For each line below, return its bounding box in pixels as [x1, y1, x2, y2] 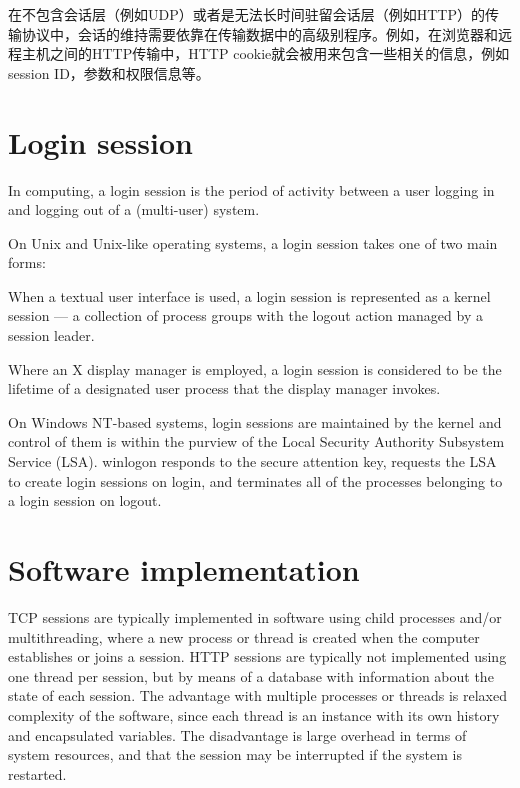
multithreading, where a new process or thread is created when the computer [8, 626, 480, 647]
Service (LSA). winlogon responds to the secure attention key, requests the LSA [8, 451, 497, 472]
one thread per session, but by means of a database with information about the [8, 665, 494, 686]
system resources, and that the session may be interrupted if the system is [8, 744, 462, 765]
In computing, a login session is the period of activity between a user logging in [8, 179, 495, 200]
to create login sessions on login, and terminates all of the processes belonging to [8, 470, 503, 491]
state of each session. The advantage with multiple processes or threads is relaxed [8, 685, 507, 706]
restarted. [8, 763, 67, 784]
